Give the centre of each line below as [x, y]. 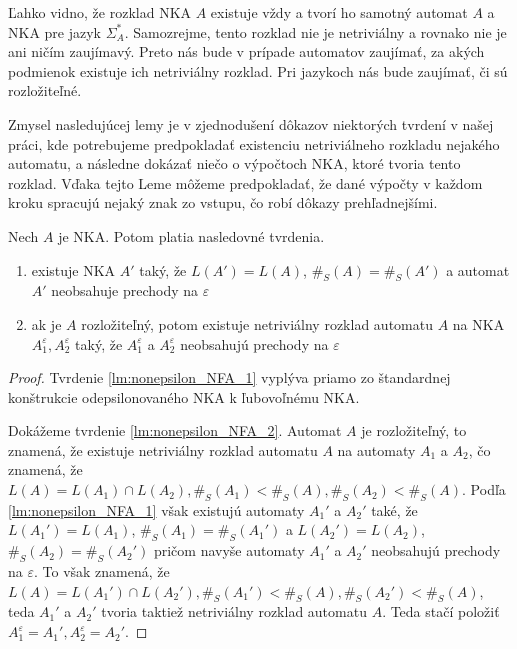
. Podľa [484, 489]
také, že [394, 509]
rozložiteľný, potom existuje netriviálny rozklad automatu [257, 323]
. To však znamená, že [101, 571]
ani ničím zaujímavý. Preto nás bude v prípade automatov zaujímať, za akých [246, 51]
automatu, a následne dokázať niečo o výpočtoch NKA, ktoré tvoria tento [234, 163]
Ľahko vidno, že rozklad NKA [100, 12]
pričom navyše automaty [229, 550]
